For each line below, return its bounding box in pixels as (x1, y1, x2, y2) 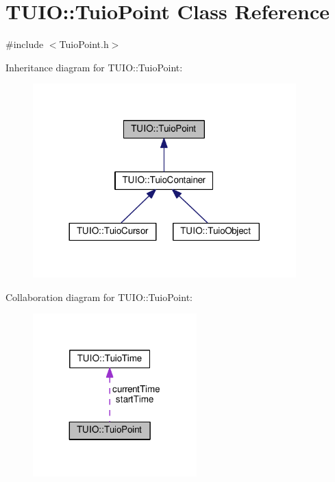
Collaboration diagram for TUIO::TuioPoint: (5, 289, 193, 304)
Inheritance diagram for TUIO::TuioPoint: (5, 60, 183, 74)
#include (5, 37, 44, 51)
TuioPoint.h (59, 37, 109, 51)
